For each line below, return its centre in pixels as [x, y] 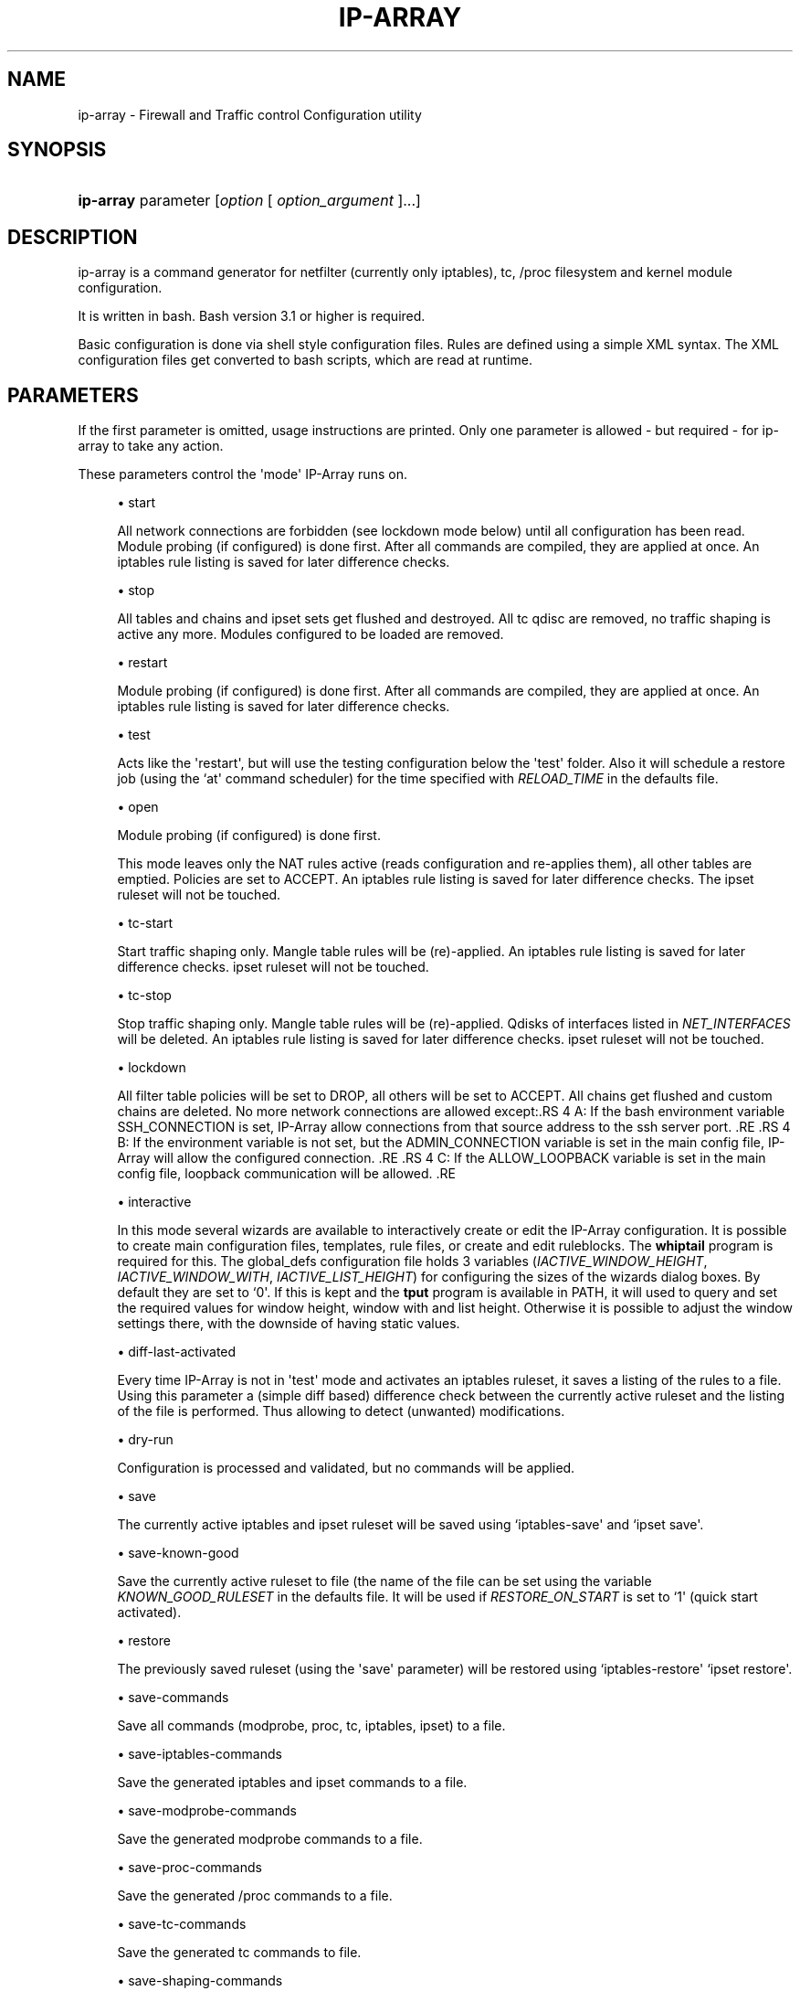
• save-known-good [178, 1553]
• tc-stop [144, 995]
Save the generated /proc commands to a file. [255, 1896]
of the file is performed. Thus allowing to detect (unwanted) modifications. [341, 1411]
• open [138, 807]
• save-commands [173, 1698]
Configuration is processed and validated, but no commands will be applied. [346, 1468]
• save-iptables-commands [200, 1754]
